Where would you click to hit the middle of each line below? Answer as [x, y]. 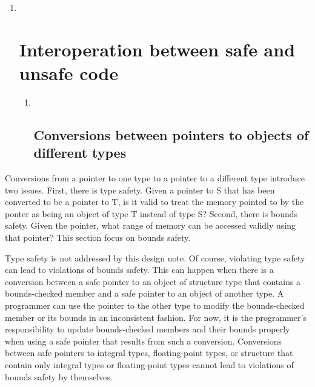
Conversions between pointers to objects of [171, 134]
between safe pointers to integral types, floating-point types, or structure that [149, 353]
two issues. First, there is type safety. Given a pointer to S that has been [140, 190]
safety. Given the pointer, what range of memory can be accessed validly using [151, 225]
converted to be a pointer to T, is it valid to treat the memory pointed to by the [154, 202]
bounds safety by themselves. [59, 376]
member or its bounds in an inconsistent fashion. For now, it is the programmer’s [156, 317]
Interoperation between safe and [157, 49]
